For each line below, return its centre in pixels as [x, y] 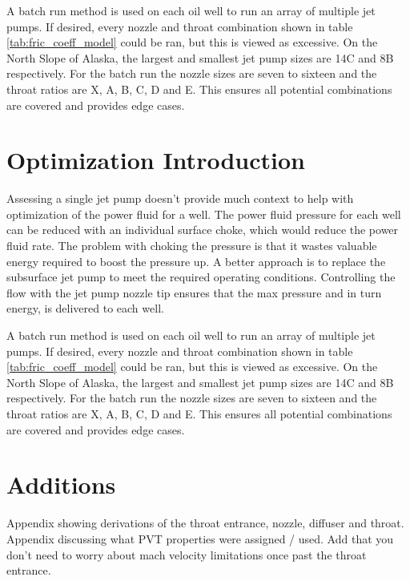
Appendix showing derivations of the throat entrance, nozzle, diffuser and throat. [205, 523]
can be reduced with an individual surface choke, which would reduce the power [203, 230]
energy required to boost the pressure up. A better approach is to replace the [196, 261]
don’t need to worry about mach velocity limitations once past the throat [187, 554]
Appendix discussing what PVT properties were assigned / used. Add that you [200, 538]
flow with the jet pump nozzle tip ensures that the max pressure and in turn [194, 292]
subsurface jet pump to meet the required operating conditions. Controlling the [201, 277]
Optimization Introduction [156, 160]
